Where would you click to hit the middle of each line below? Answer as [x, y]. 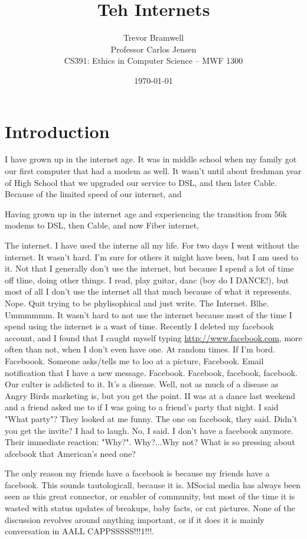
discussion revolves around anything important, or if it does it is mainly [135, 519]
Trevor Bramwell [153, 37]
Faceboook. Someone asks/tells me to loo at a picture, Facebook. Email [134, 360]
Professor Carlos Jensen [153, 49]
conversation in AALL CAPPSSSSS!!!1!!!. [79, 531]
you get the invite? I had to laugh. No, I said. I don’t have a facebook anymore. [149, 430]
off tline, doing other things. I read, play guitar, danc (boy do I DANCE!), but [147, 280]
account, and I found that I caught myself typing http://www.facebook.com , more [153, 337]
